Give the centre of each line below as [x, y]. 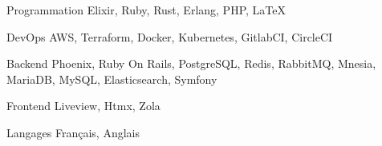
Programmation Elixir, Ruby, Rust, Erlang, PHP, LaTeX [146, 10]
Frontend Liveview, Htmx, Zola [83, 106]
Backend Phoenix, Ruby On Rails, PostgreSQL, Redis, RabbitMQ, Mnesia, [191, 63]
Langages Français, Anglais [73, 132]
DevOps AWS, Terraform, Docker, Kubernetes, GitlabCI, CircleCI [170, 36]
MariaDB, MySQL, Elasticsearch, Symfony [112, 79]
